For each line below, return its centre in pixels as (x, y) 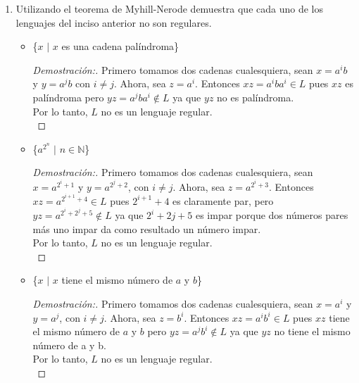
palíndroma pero (68, 97)
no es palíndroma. (256, 97)
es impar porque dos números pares (272, 215)
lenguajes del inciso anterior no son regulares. (114, 22)
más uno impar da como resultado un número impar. (147, 228)
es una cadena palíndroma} (120, 46)
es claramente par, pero (223, 200)
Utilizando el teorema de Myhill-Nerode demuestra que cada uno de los (169, 8)
